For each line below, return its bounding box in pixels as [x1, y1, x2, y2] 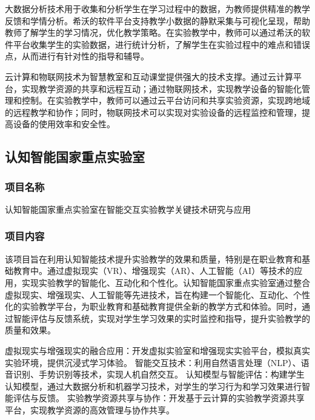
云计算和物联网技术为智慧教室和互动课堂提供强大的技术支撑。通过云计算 [5, 70, 293, 82]
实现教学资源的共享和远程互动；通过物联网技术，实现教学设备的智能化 [21, 82, 302, 95]
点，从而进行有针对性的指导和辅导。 [5, 50, 149, 62]
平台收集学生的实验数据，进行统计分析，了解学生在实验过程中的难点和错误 [13, 38, 310, 50]
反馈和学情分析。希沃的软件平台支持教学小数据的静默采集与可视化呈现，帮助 [5, 14, 310, 27]
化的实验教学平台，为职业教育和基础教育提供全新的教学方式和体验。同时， [5, 300, 302, 313]
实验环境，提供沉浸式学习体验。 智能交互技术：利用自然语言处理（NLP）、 [5, 356, 301, 368]
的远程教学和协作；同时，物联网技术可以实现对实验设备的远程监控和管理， [5, 105, 302, 118]
